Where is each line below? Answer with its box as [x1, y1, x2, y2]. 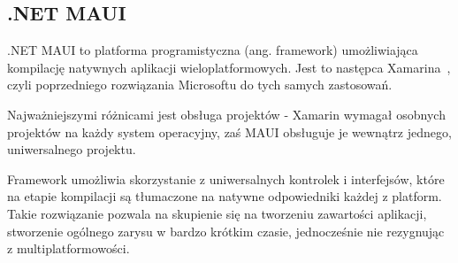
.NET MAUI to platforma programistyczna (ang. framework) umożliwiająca [7, 41, 418, 59]
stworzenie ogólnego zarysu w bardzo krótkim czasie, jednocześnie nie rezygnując [7, 221, 445, 240]
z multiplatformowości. [7, 239, 130, 258]
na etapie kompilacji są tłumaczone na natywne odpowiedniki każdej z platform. [7, 187, 442, 205]
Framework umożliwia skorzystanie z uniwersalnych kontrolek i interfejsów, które [7, 169, 445, 188]
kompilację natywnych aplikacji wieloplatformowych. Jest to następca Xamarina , [7, 58, 451, 76]
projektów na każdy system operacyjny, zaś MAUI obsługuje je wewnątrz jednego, [7, 122, 452, 141]
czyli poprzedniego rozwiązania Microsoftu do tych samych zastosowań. [7, 75, 393, 94]
